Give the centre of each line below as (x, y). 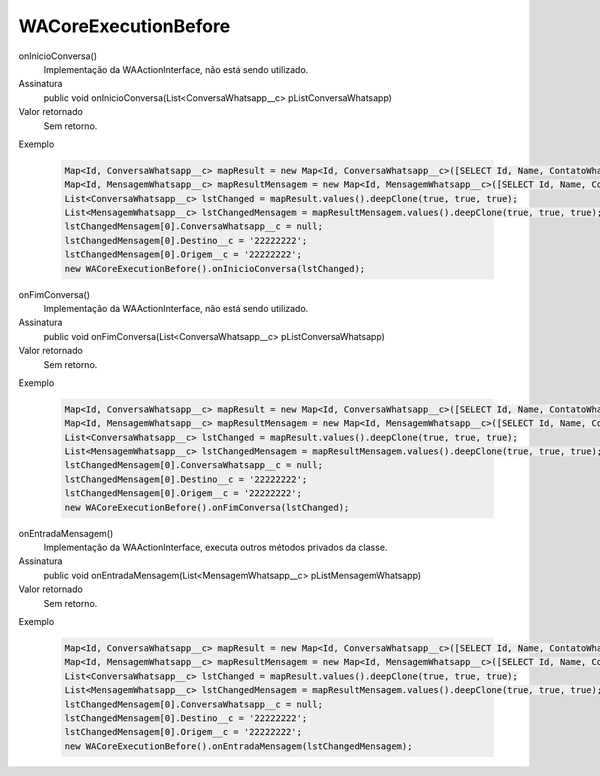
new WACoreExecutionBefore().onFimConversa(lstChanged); (207, 507)
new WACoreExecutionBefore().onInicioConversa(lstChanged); (215, 268)
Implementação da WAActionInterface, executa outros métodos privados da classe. (215, 547)
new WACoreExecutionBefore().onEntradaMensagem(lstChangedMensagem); (238, 746)
